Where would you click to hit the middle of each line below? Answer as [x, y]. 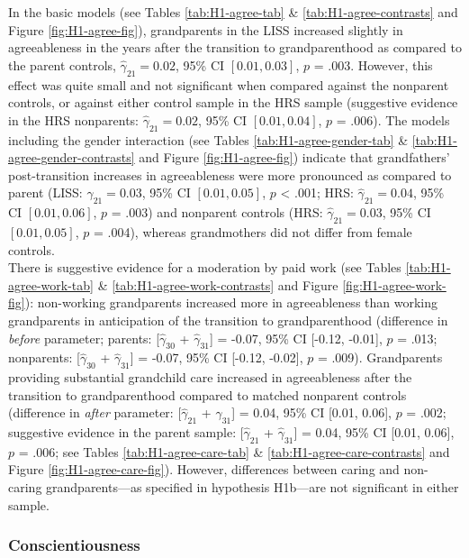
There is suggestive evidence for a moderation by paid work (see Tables [205, 267]
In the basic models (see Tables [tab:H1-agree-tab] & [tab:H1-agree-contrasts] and [233, 12]
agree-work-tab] [51, 284]
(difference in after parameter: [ [95, 412]
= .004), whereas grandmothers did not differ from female [253, 231]
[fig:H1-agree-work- [394, 284]
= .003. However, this [373, 64]
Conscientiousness [74, 545]
